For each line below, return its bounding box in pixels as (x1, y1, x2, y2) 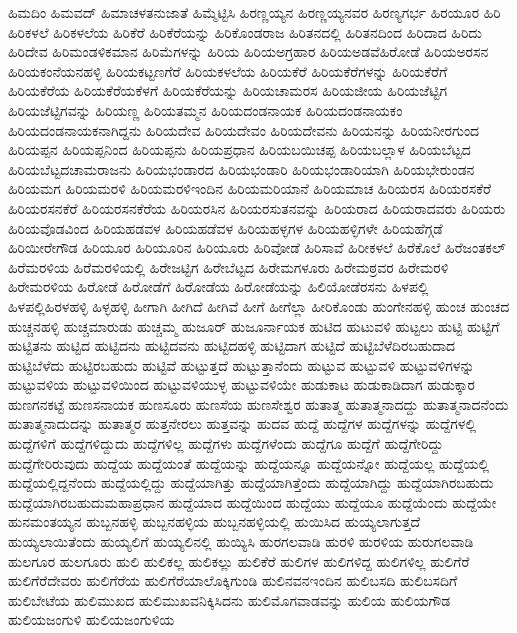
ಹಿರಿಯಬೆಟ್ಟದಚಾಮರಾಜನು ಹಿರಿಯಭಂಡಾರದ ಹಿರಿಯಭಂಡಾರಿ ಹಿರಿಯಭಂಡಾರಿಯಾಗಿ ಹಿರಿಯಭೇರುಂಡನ (8, 158, 475, 179)
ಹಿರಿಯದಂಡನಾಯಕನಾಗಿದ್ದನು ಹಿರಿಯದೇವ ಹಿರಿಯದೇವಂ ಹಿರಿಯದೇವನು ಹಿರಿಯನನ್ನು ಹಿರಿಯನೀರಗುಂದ (8, 119, 480, 140)
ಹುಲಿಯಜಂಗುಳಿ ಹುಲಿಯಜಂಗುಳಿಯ (8, 609, 175, 630)
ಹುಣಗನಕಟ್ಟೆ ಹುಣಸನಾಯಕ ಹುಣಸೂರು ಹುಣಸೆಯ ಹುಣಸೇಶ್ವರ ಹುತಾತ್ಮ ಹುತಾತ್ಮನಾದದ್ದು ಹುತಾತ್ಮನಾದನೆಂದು (8, 393, 509, 414)
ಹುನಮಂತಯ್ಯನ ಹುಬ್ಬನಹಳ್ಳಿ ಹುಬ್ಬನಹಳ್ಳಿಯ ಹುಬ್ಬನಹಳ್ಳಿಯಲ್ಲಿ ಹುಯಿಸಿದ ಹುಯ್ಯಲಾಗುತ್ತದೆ (8, 511, 421, 532)
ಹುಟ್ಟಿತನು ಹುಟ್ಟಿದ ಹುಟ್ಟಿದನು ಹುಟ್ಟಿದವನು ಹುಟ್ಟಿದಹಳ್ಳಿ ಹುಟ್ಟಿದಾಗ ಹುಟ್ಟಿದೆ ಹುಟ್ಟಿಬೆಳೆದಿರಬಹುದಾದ (8, 335, 456, 356)
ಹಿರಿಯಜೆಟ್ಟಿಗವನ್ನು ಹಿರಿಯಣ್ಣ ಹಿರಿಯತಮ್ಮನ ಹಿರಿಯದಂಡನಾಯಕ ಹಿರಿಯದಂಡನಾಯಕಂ (8, 99, 403, 120)
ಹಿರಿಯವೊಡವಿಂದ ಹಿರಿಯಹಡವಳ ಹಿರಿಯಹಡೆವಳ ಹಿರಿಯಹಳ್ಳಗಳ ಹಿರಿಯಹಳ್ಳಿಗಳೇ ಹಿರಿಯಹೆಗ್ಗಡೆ (8, 217, 443, 238)
